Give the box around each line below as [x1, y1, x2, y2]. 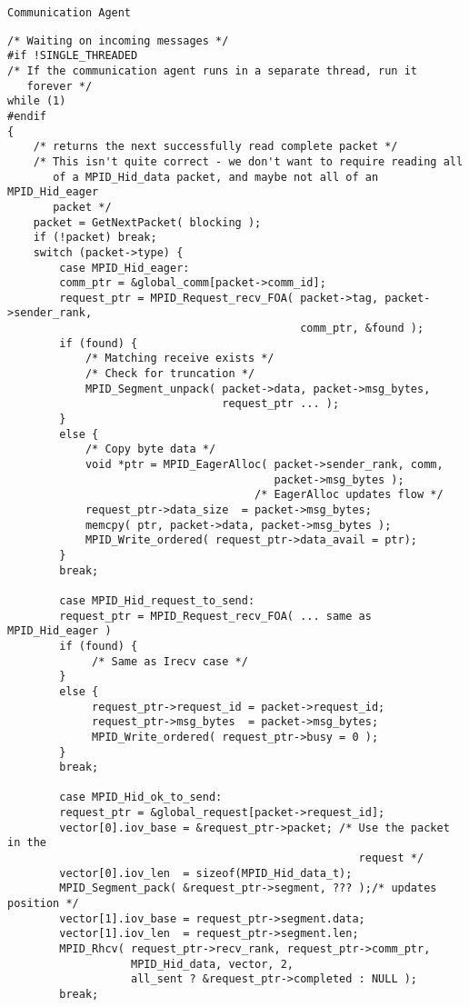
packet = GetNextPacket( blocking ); [33, 215, 262, 229]
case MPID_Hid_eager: [59, 261, 190, 274]
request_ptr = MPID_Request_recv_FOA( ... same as [59, 609, 372, 623]
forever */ [26, 79, 93, 93]
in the [7, 836, 46, 850]
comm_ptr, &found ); [300, 322, 424, 335]
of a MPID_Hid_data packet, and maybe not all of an [53, 170, 379, 184]
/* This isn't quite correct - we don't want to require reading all [33, 155, 464, 168]
